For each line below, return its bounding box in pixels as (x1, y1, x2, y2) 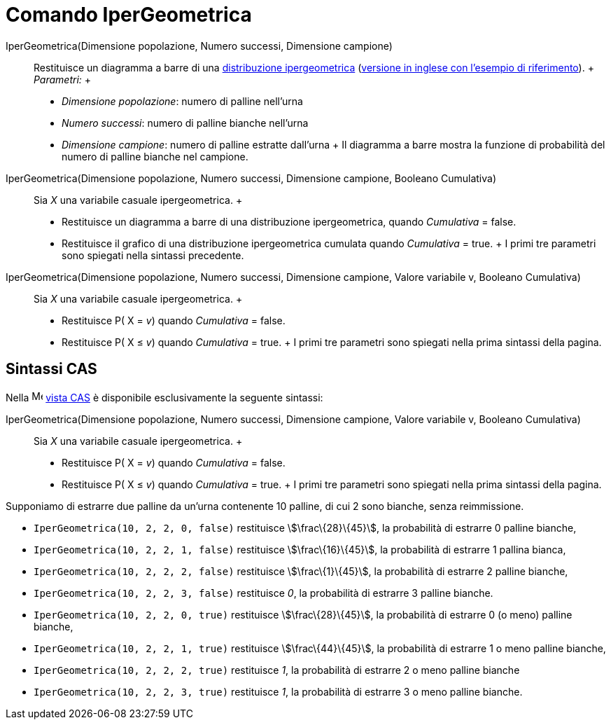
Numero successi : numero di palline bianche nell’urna (62, 116, 309, 129)
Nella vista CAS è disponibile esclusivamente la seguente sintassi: (6, 391, 323, 403)
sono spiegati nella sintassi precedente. (62, 249, 244, 261)
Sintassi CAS (6, 360, 97, 378)
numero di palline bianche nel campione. (62, 150, 248, 163)
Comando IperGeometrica (6, 3, 252, 27)
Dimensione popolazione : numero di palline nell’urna (62, 95, 303, 107)
